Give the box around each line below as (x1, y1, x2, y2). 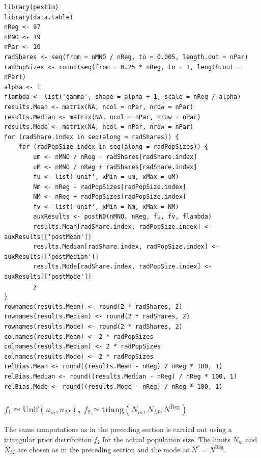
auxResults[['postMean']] (4, 233, 92, 240)
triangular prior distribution (4, 434, 92, 444)
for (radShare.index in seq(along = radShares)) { (4, 133, 179, 141)
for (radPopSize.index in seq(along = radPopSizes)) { (18, 143, 208, 151)
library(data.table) (4, 13, 74, 21)
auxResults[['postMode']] (4, 273, 92, 281)
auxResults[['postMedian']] (4, 253, 99, 260)
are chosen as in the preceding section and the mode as (17, 444, 189, 454)
